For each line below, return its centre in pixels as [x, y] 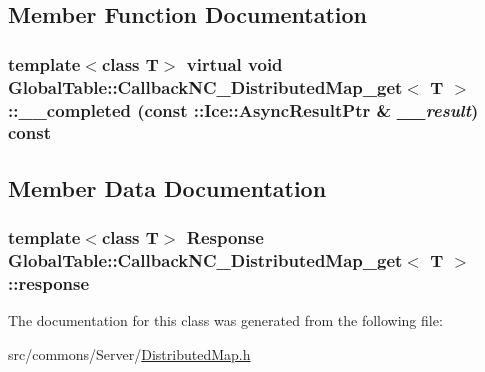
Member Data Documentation [167, 187]
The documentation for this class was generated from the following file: [225, 320]
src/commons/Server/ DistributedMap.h [129, 353]
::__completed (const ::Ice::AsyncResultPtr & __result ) [243, 109]
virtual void [234, 63]
